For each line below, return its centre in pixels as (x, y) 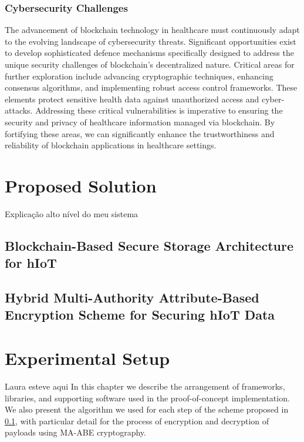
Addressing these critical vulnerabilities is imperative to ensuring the (159, 110)
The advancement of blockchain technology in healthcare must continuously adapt (152, 30)
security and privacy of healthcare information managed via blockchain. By (140, 122)
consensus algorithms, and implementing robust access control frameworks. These (151, 87)
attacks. (19, 110)
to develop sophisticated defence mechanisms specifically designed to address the (149, 53)
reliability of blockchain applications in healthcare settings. (111, 145)
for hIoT (31, 263)
